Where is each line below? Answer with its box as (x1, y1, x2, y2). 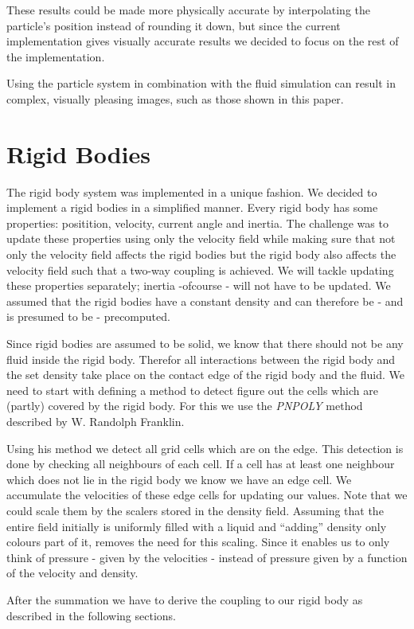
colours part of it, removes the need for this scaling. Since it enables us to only (6, 533, 390, 550)
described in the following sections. (6, 607, 176, 623)
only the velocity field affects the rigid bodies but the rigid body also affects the (6, 246, 396, 263)
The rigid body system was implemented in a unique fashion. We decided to (6, 183, 377, 200)
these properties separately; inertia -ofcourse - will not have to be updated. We (6, 277, 391, 294)
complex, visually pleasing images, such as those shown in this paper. (6, 90, 344, 107)
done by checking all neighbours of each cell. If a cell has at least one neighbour (6, 455, 395, 472)
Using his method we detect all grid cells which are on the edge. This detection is (6, 440, 404, 456)
